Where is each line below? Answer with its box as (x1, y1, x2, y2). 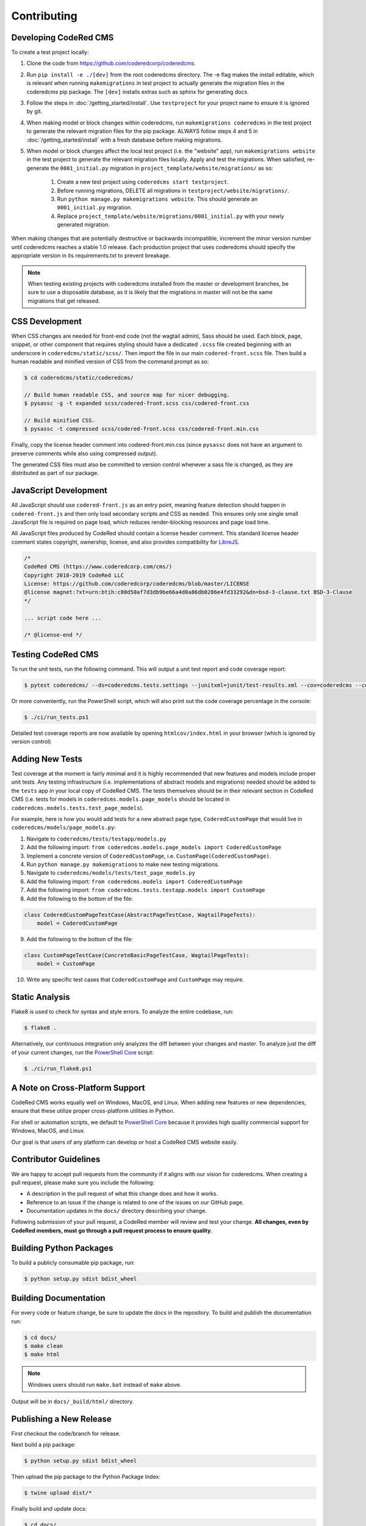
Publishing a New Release (11, 1414, 112, 1424)
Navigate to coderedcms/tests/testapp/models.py (26, 835, 167, 842)
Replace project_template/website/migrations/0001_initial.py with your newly (57, 212, 284, 220)
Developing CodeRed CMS (11, 32, 114, 43)
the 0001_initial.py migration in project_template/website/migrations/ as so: (50, 164, 274, 172)
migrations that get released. (27, 297, 100, 305)
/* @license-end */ (24, 632, 82, 638)
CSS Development (11, 316, 82, 327)
